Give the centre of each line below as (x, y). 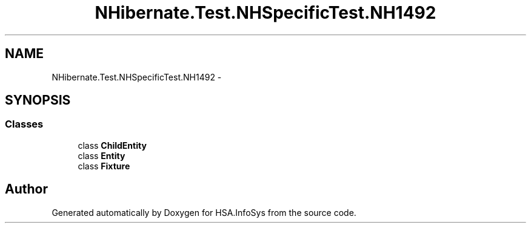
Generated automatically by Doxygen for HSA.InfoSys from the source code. (204, 212)
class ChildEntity (112, 145)
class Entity (102, 155)
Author (26, 189)
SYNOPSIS (38, 100)
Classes (24, 124)
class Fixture (104, 166)
